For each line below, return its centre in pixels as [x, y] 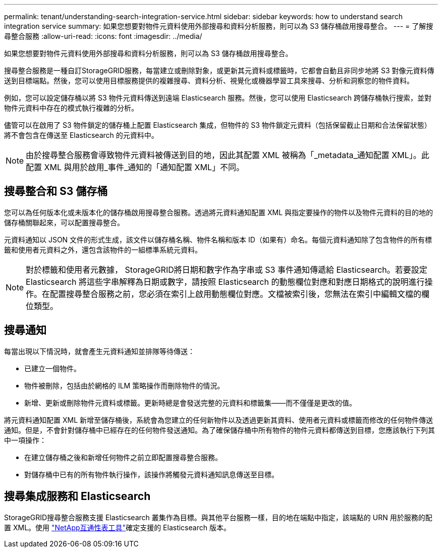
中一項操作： [25, 440]
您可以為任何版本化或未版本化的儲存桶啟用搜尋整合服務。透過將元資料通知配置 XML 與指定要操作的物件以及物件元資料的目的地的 [218, 212]
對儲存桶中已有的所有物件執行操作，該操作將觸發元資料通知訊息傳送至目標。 [151, 474]
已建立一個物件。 [52, 368]
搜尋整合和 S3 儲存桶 [56, 191]
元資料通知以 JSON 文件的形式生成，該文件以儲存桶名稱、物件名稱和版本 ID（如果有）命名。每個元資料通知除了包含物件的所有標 [218, 239]
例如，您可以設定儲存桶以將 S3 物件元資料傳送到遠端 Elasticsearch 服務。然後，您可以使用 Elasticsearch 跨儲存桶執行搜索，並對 [218, 98]
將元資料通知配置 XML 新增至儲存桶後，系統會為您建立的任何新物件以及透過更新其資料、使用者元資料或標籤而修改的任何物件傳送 [218, 420]
